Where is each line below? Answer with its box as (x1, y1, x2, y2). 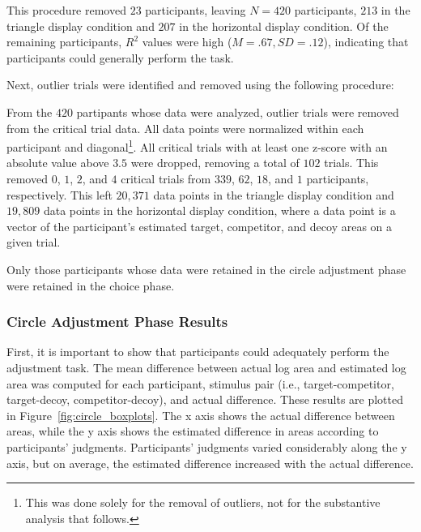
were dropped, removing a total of (130, 154, 300, 171)
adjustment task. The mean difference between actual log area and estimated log (6, 358, 406, 375)
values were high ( (142, 33, 232, 50)
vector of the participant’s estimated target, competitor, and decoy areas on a (6, 217, 393, 234)
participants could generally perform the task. (6, 49, 234, 66)
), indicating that (323, 33, 409, 50)
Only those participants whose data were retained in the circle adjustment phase (6, 260, 406, 277)
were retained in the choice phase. (6, 277, 175, 294)
